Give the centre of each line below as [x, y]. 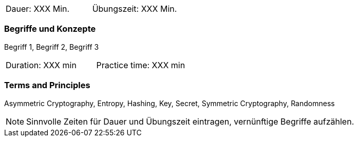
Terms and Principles [47, 85]
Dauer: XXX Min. [38, 9]
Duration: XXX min [41, 65]
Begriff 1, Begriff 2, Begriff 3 [52, 47]
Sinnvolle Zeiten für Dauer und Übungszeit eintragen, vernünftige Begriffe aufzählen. [190, 121]
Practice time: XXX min [141, 65]
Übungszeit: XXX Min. [135, 9]
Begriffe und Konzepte [50, 29]
